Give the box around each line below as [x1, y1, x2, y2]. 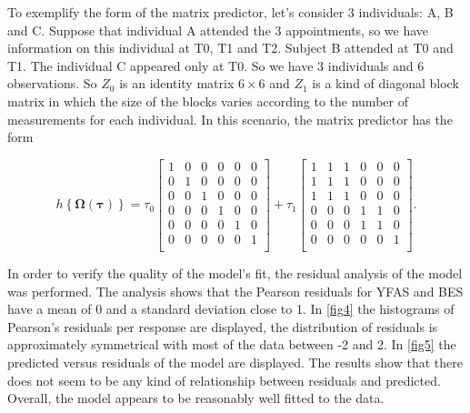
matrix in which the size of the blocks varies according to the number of [7, 91, 408, 110]
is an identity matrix [119, 74, 235, 93]
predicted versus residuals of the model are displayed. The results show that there [7, 352, 463, 371]
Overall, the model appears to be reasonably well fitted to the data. [7, 388, 385, 408]
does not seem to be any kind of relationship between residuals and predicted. [7, 370, 441, 389]
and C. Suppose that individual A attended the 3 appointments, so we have [7, 20, 429, 39]
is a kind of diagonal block [312, 74, 459, 93]
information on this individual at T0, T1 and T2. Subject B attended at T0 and [7, 38, 454, 57]
